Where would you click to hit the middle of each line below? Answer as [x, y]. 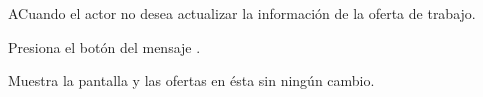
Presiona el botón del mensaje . [104, 46]
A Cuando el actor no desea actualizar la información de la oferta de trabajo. [242, 13]
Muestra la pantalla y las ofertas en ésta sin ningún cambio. [191, 80]
